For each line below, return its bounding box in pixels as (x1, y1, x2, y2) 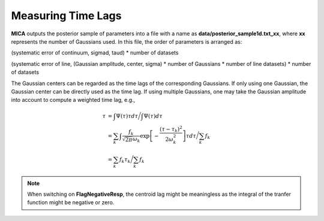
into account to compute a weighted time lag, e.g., (11, 96, 136, 104)
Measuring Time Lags (11, 9, 122, 22)
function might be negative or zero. (27, 199, 115, 206)
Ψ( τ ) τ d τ (116, 113, 138, 120)
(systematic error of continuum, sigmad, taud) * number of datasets (11, 49, 179, 56)
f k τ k (119, 156, 131, 164)
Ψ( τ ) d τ (143, 113, 163, 120)
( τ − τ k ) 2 (160, 125, 182, 134)
